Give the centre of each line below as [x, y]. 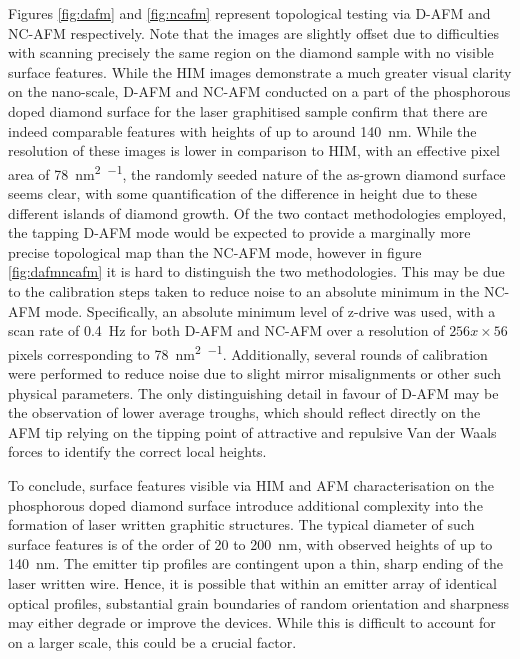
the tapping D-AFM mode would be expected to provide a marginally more [239, 232]
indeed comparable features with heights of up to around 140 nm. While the [242, 130]
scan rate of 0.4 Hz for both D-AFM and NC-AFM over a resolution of [226, 330]
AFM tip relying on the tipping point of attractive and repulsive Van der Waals [252, 431]
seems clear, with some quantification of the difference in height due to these [242, 193]
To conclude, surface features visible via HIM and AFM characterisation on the [251, 484]
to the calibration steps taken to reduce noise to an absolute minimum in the [244, 290]
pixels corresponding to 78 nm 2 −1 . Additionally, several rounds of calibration [248, 352]
